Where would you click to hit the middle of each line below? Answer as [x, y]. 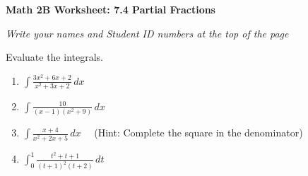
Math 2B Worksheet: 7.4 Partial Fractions [111, 9]
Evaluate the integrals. [54, 57]
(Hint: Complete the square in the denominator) [199, 133]
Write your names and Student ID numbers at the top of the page [147, 33]
